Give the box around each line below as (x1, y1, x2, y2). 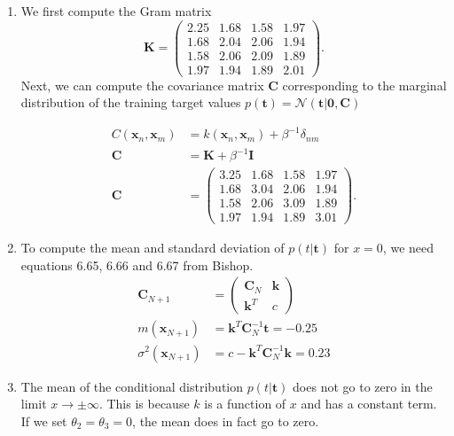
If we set (20, 411, 67, 430)
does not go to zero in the (293, 377, 433, 395)
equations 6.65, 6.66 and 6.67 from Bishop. (20, 255, 254, 274)
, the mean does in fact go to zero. (132, 411, 319, 430)
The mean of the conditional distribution (20, 377, 244, 395)
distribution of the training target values (20, 93, 241, 112)
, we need (382, 238, 434, 257)
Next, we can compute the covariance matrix (20, 75, 264, 94)
